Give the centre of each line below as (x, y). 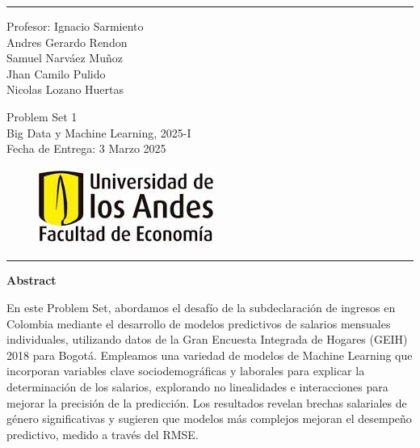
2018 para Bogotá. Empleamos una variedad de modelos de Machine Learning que (210, 355)
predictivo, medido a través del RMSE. (103, 434)
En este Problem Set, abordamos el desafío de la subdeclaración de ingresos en (201, 307)
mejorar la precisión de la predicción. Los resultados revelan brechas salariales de (207, 402)
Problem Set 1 (42, 116)
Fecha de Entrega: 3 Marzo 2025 (86, 148)
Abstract (31, 280)
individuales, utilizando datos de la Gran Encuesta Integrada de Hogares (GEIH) (207, 339)
